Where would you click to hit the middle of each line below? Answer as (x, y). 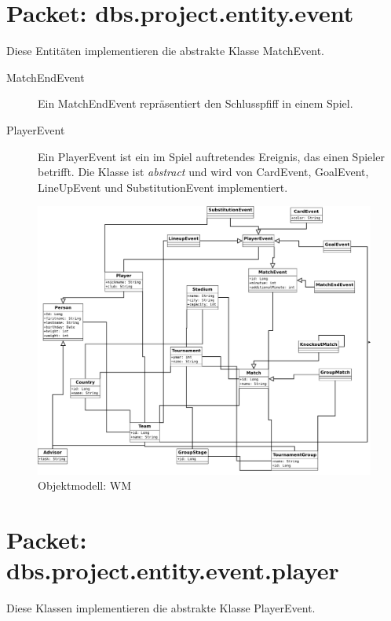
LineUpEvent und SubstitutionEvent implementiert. (163, 187)
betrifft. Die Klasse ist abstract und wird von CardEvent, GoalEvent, (203, 172)
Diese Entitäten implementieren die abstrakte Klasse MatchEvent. (166, 51)
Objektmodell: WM (85, 485)
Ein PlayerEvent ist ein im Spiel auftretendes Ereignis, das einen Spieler (211, 156)
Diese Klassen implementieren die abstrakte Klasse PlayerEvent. (161, 608)
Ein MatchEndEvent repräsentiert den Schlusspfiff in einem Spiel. (195, 103)
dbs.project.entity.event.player (173, 570)
